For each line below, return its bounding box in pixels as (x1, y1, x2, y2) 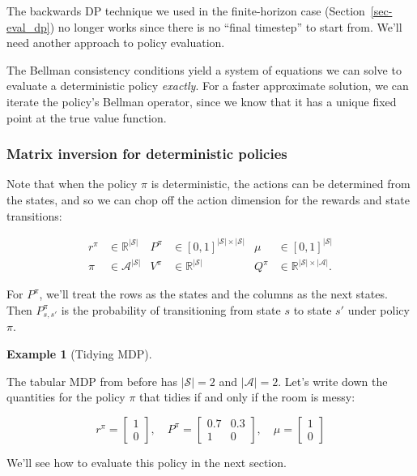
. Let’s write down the (278, 372, 388, 389)
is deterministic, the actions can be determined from (151, 175, 411, 192)
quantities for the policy (6, 388, 126, 405)
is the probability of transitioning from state (61, 301, 281, 318)
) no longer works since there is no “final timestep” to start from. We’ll (49, 18, 402, 35)
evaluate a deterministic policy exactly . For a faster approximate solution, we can (6, 77, 409, 94)
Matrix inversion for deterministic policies (6, 144, 287, 164)
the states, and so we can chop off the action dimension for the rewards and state (6, 191, 410, 208)
